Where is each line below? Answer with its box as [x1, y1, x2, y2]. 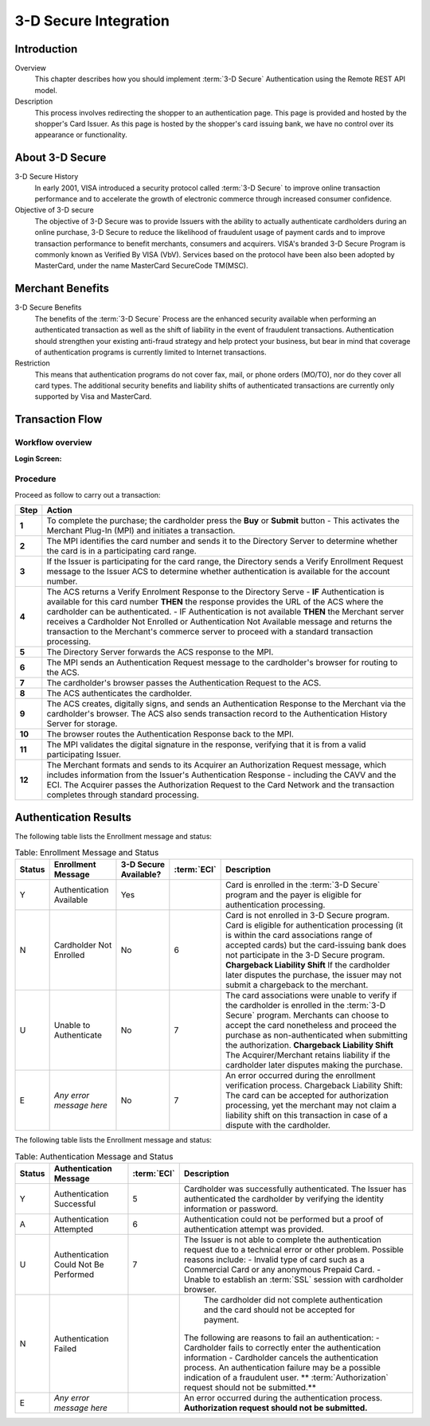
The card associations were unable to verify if [225, 990, 397, 1001]
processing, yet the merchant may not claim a [225, 1100, 397, 1111]
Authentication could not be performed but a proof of [183, 1214, 384, 1225]
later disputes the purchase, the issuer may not [225, 970, 402, 981]
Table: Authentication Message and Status [14, 1151, 174, 1162]
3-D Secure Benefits [14, 303, 82, 312]
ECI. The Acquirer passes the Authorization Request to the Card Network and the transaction [46, 779, 395, 791]
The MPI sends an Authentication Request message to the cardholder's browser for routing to [46, 657, 398, 668]
